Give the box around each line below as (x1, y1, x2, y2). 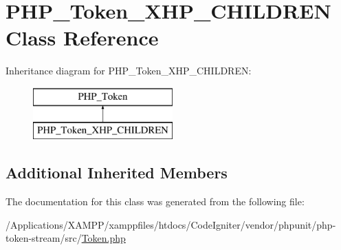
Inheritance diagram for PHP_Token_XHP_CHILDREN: (5, 63, 252, 78)
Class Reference (5, 23, 159, 52)
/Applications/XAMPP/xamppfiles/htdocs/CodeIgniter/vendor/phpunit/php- (5, 217, 336, 231)
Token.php (81, 231, 126, 245)
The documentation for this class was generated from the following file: (5, 194, 305, 209)
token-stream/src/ (5, 231, 82, 245)
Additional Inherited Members (5, 162, 228, 183)
